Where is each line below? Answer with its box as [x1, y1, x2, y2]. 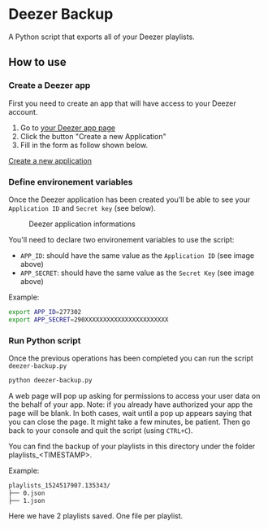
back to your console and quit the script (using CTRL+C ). [8, 425, 193, 435]
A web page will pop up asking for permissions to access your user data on [8, 391, 261, 400]
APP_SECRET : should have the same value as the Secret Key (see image [19, 268, 254, 278]
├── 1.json [8, 496, 45, 505]
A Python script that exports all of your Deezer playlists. [8, 32, 195, 42]
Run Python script [8, 334, 81, 346]
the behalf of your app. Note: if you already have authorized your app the [8, 400, 253, 409]
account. [8, 107, 38, 116]
